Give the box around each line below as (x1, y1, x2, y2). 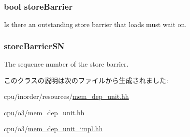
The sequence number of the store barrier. (4, 59, 129, 69)
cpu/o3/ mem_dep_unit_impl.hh (4, 123, 103, 134)
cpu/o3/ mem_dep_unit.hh (4, 107, 85, 117)
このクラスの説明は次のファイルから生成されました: (4, 75, 168, 85)
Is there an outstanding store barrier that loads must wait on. (4, 19, 187, 29)
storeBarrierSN (4, 40, 65, 52)
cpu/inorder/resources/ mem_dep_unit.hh (4, 91, 129, 101)
